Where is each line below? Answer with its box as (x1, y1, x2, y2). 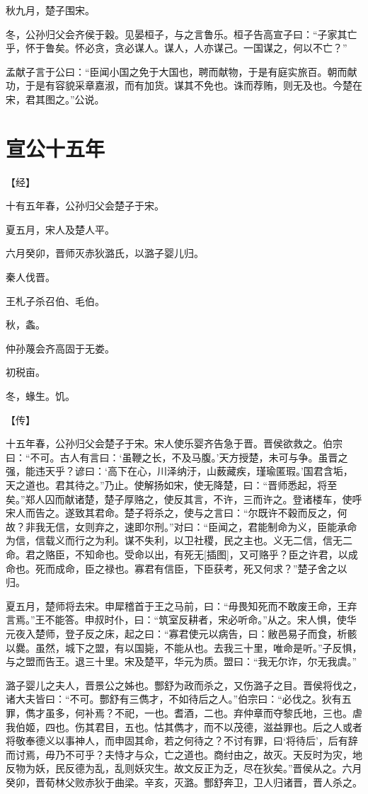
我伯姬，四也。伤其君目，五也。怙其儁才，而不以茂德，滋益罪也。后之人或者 (6, 719, 362, 734)
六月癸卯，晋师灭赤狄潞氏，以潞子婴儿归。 (6, 246, 204, 260)
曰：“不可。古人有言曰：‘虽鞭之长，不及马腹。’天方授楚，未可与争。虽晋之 (6, 449, 348, 464)
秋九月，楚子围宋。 (6, 3, 95, 17)
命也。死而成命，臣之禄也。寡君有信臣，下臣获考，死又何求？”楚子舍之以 (6, 560, 347, 575)
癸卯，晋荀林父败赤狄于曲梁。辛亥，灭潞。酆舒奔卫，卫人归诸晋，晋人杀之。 (6, 774, 362, 789)
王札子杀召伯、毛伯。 (6, 293, 105, 308)
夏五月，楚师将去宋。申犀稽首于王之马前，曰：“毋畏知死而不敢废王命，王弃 (6, 598, 357, 613)
